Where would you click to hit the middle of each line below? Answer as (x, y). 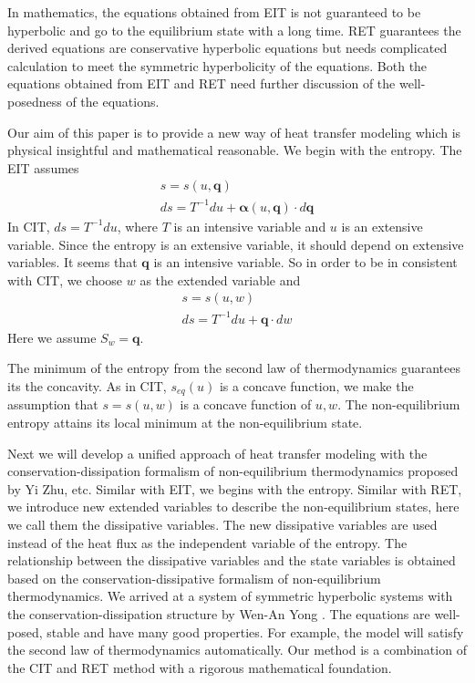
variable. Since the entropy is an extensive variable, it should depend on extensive (236, 244)
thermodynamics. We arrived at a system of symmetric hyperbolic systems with (230, 596)
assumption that (53, 404)
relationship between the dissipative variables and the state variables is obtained (232, 560)
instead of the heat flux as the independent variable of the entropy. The (207, 542)
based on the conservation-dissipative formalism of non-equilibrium (194, 578)
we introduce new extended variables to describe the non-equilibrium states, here (233, 507)
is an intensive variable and (250, 226)
